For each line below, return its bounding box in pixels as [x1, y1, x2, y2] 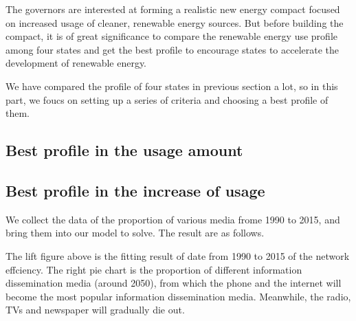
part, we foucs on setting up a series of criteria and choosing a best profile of [5, 92, 329, 107]
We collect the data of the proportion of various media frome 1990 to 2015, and [5, 212, 340, 226]
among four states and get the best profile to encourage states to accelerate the [5, 42, 340, 56]
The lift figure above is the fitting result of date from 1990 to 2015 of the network [5, 248, 350, 263]
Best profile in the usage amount [5, 140, 243, 161]
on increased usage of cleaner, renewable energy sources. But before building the [5, 15, 344, 30]
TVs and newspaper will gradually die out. [5, 302, 185, 317]
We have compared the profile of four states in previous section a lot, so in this [5, 78, 338, 93]
